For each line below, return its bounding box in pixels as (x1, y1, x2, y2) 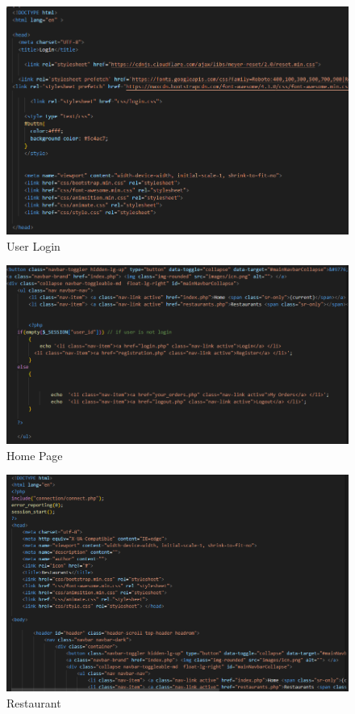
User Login (6, 237, 61, 254)
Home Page (6, 446, 63, 463)
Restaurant (6, 694, 61, 711)
